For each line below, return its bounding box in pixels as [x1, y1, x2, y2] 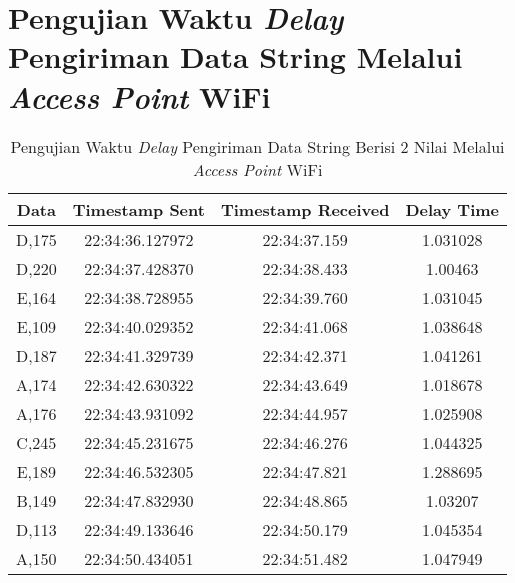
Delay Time [405, 197, 500, 221]
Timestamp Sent [72, 197, 205, 221]
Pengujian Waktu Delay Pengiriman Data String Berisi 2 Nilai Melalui [10, 134, 505, 158]
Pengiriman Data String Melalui [8, 36, 463, 77]
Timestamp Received [220, 197, 390, 221]
